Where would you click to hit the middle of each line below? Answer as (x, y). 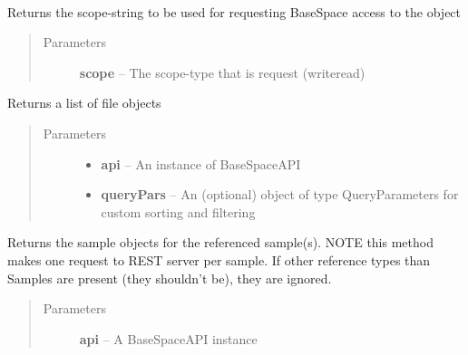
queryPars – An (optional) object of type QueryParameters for (280, 194)
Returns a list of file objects (84, 103)
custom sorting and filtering (178, 211)
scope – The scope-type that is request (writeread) (222, 72)
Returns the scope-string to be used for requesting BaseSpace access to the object (234, 11)
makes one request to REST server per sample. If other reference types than (219, 259)
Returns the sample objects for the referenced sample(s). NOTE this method (220, 242)
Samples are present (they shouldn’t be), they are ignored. (170, 278)
